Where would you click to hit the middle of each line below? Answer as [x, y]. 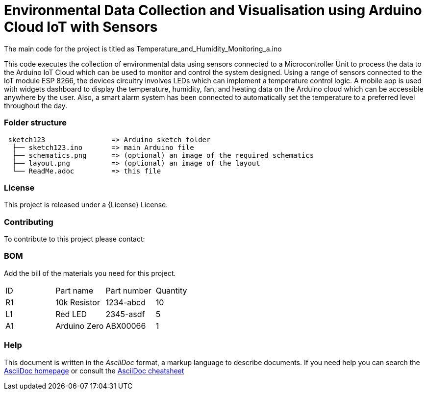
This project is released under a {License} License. [86, 205]
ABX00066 [126, 326]
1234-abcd [126, 302]
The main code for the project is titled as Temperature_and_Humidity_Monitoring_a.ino [143, 49]
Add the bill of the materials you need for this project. [90, 273]
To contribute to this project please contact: [75, 239]
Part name [75, 290]
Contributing [29, 222]
